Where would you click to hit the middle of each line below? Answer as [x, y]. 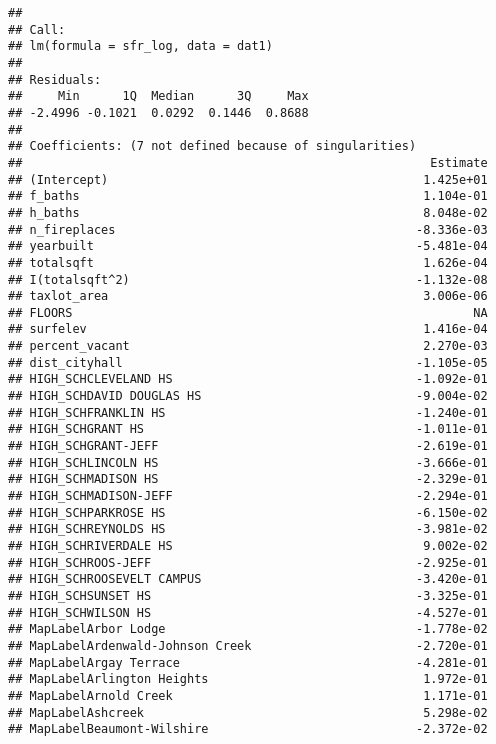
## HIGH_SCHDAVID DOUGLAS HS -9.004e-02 [248, 396]
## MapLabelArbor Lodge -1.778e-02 [248, 629]
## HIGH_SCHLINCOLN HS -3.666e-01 [248, 462]
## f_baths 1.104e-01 [248, 196]
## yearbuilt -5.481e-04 [248, 246]
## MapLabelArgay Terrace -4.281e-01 [248, 662]
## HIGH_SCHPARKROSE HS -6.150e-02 [248, 512]
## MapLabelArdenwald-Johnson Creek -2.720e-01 [248, 645]
